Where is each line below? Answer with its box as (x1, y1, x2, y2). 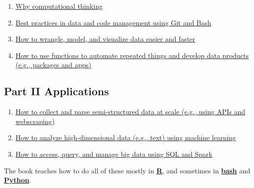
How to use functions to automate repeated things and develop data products (15, 50, 249, 60)
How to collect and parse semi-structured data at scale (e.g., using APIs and (15, 106, 245, 117)
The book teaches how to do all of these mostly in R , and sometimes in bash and (4, 165, 251, 175)
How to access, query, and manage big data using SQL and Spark (15, 148, 212, 159)
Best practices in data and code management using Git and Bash (15, 17, 211, 27)
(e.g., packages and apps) (15, 60, 91, 70)
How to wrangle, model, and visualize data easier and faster (15, 34, 196, 44)
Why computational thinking (15, 1, 103, 11)
